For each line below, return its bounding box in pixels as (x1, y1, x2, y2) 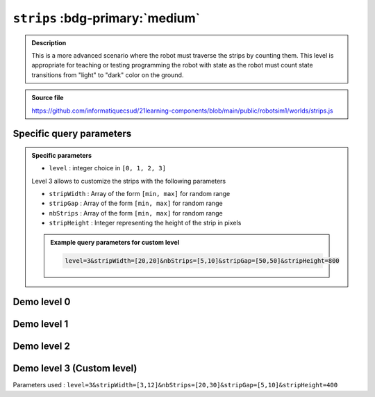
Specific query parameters (12, 128, 132, 140)
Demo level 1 (12, 318, 69, 330)
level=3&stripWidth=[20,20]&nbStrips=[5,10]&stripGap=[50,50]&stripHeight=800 (65, 257, 340, 264)
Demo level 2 (12, 341, 71, 353)
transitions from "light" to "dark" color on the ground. (31, 70, 184, 79)
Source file (31, 94, 64, 102)
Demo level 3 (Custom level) (12, 362, 137, 375)
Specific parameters (31, 151, 92, 159)
